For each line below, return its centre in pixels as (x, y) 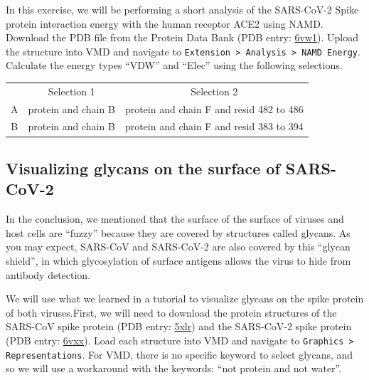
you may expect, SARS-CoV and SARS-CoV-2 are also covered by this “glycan (178, 247)
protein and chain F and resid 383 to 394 (214, 126)
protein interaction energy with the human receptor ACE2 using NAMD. (165, 23)
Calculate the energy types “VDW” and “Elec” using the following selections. (174, 65)
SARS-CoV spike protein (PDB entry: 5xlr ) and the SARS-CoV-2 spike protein (179, 326)
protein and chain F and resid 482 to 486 (214, 109)
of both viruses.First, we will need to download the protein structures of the (171, 312)
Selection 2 (214, 91)
